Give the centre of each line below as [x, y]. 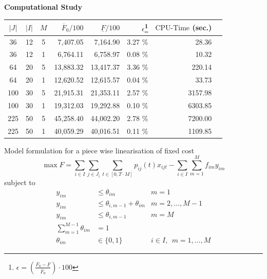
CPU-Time [173, 28]
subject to [20, 182]
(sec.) [202, 27]
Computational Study [43, 7]
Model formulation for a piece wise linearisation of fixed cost [99, 150]
